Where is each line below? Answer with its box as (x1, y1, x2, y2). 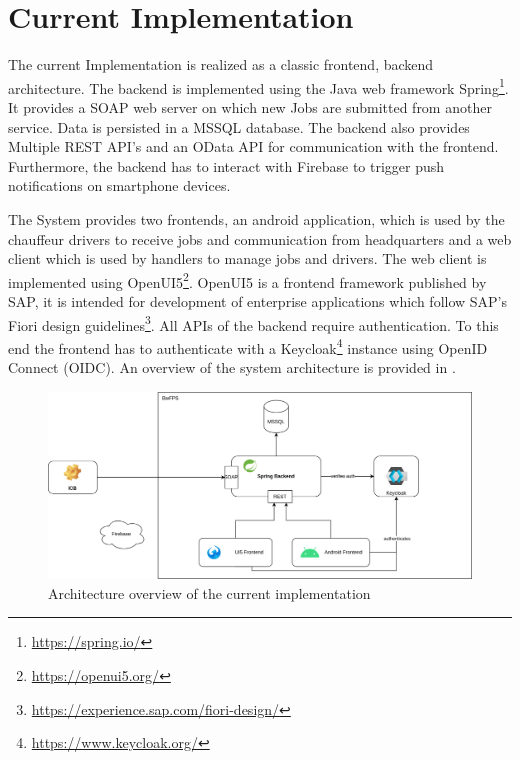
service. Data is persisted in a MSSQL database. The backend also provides (8, 116, 470, 137)
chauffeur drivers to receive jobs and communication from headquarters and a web (8, 228, 512, 249)
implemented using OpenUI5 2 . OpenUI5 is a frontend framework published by (8, 268, 487, 292)
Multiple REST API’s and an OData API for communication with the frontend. (8, 136, 499, 157)
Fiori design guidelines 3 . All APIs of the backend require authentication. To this (8, 311, 499, 335)
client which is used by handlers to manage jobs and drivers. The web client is (8, 248, 487, 269)
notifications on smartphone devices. (8, 175, 231, 196)
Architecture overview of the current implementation (48, 582, 371, 603)
